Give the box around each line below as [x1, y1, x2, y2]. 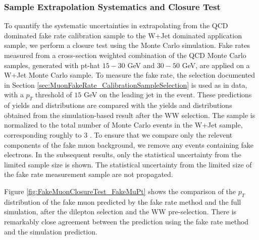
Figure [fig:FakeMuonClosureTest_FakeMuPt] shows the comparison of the [4, 186, 236, 196]
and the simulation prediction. [4, 226, 97, 236]
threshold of [35, 89, 72, 100]
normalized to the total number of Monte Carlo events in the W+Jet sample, [4, 119, 243, 130]
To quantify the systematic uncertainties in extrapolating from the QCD [4, 20, 228, 31]
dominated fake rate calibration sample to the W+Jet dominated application [4, 30, 242, 40]
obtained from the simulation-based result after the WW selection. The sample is [4, 109, 255, 120]
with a [4, 89, 24, 100]
